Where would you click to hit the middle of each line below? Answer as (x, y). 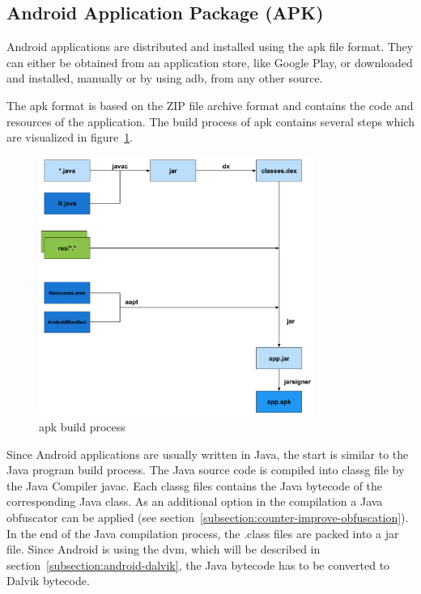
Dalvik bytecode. (48, 581)
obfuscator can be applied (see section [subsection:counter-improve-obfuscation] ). (208, 517)
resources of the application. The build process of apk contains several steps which (210, 121)
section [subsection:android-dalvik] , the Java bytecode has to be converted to (198, 564)
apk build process (82, 426)
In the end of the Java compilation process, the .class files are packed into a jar (203, 533)
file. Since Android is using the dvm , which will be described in (164, 549)
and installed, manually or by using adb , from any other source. (165, 78)
